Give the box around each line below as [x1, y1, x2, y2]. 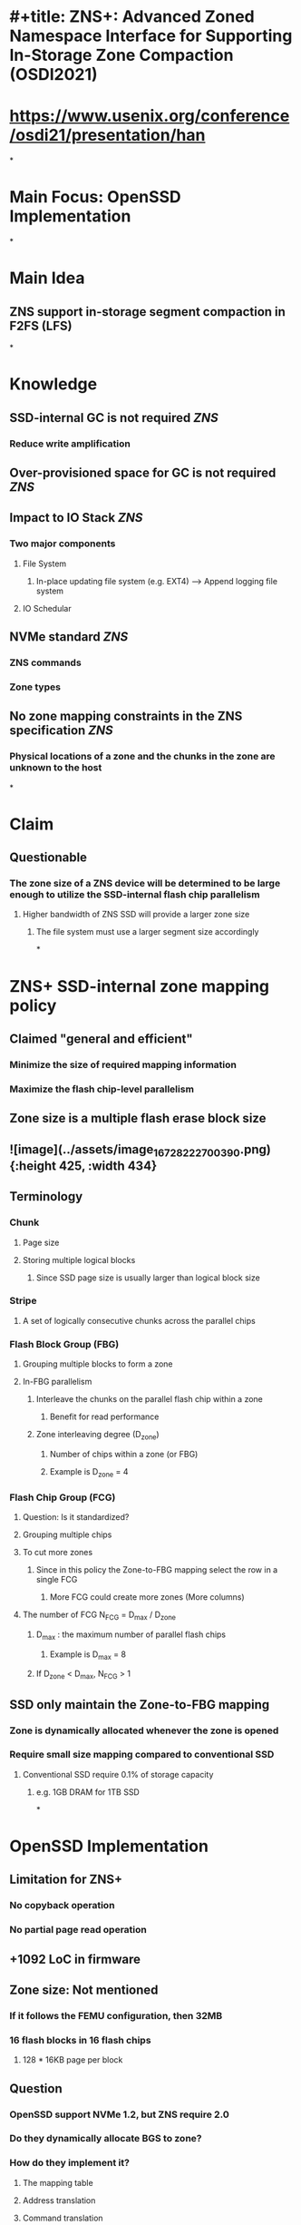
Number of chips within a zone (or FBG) [49, 1448, 199, 1459]
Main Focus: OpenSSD [9, 187, 181, 208]
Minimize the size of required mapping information [9, 1058, 238, 1071]
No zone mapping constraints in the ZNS [9, 709, 243, 724]
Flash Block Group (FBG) [9, 1338, 120, 1350]
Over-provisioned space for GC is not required [9, 465, 277, 480]
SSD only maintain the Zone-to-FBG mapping [9, 1697, 270, 1712]
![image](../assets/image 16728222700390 [9, 1142, 240, 1159]
